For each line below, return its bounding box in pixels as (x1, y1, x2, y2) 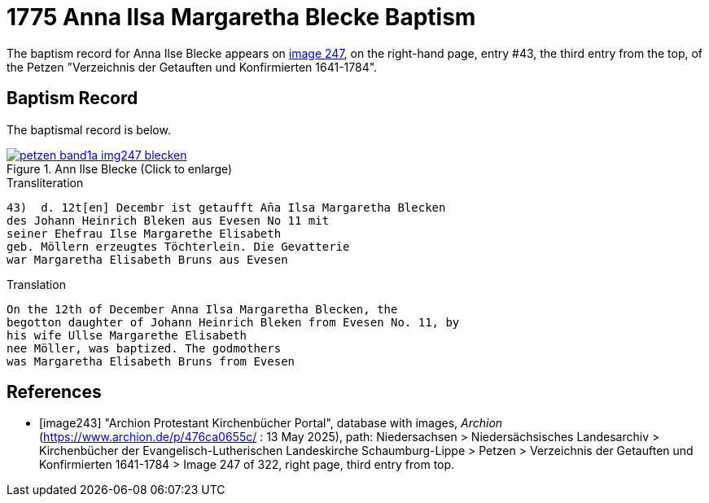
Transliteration (7, 175, 84, 190)
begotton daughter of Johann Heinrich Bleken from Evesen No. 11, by (7, 315, 460, 329)
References (7, 382, 102, 403)
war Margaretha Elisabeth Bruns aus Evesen (7, 252, 288, 266)
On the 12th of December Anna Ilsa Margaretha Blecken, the (7, 302, 398, 316)
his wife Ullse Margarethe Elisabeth (7, 328, 247, 342)
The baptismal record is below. (7, 122, 171, 137)
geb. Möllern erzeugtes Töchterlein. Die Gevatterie (7, 239, 350, 253)
